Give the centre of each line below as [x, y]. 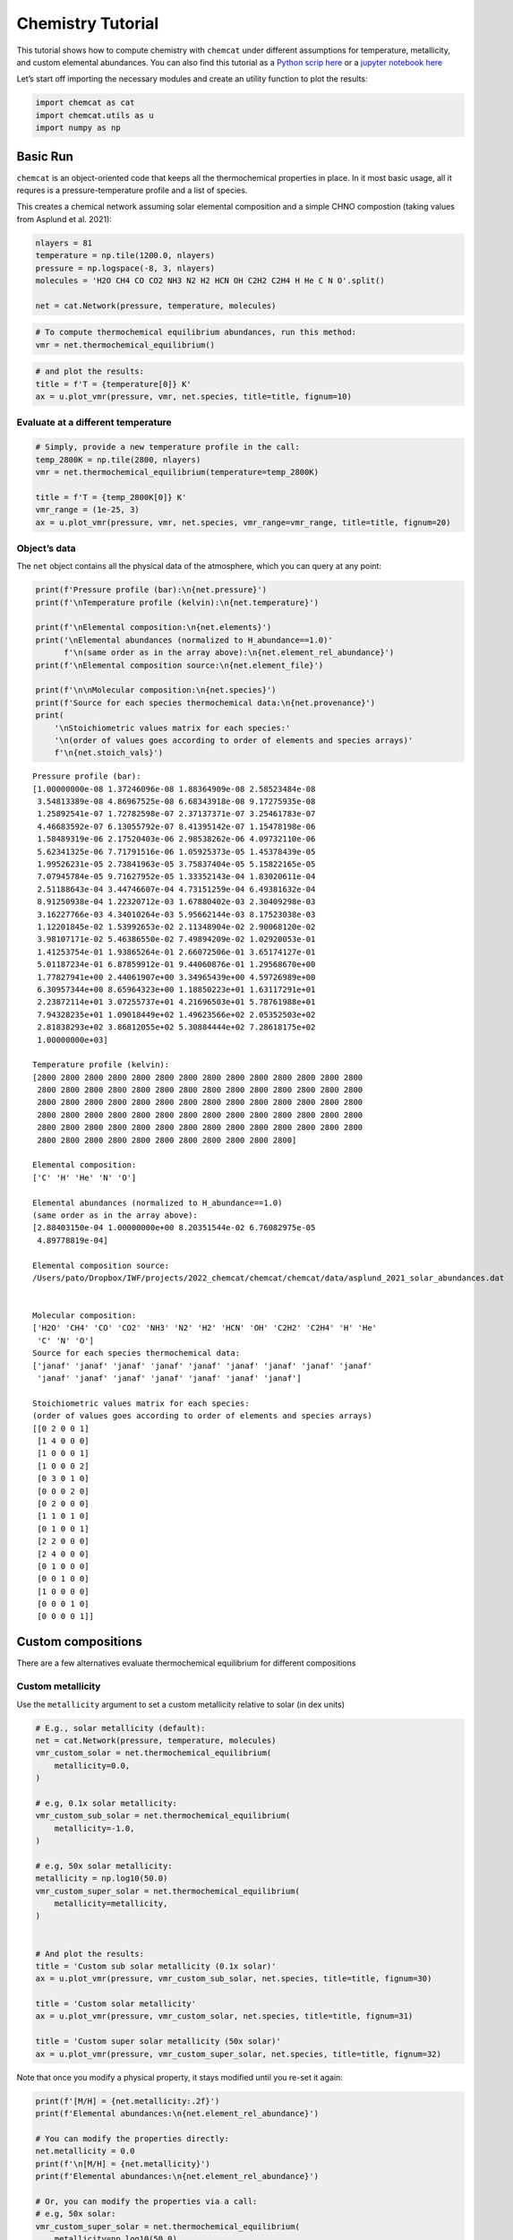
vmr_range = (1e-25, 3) [88, 510]
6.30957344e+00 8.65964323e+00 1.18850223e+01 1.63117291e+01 [176, 989]
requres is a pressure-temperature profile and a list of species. [132, 190]
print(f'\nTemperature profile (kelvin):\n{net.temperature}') [177, 602]
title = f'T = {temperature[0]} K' [113, 384]
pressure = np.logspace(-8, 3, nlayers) [125, 268]
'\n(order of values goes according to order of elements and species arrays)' [234, 740]
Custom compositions [79, 1642]
